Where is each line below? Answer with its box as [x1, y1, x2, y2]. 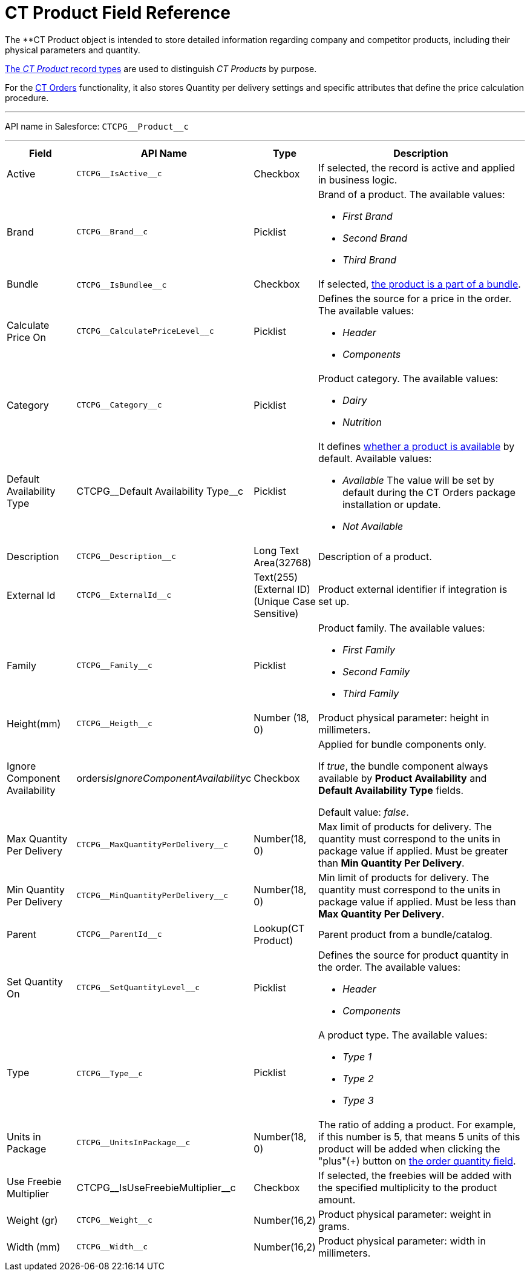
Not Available [342, 520, 404, 532]
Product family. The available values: [318, 621, 485, 634]
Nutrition [342, 415, 382, 428]
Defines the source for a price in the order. [318, 292, 512, 305]
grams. [318, 1220, 350, 1232]
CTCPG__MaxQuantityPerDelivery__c [76, 840, 229, 850]
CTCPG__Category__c [76, 400, 162, 410]
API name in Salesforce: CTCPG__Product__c [5, 121, 189, 131]
